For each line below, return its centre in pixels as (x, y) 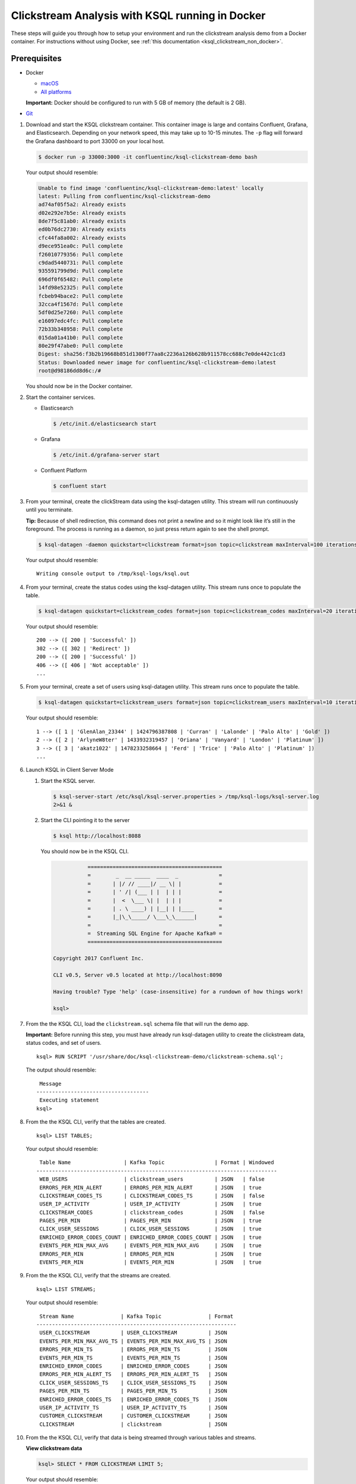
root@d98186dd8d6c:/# (70, 371)
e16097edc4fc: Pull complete (81, 321)
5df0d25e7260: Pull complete (81, 313)
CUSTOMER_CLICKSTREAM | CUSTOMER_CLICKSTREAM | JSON (133, 1416)
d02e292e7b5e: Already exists (82, 213)
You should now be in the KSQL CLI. (85, 851)
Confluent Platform (64, 470)
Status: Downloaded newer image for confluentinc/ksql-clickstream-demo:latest (157, 362)
